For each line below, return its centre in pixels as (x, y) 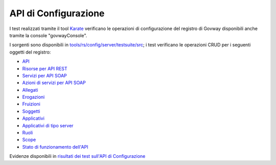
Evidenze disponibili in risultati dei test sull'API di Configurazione (77, 156)
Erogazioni (33, 97)
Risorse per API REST (45, 68)
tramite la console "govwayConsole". (48, 35)
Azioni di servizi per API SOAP (54, 83)
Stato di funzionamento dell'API (55, 147)
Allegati (30, 90)
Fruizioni (31, 104)
